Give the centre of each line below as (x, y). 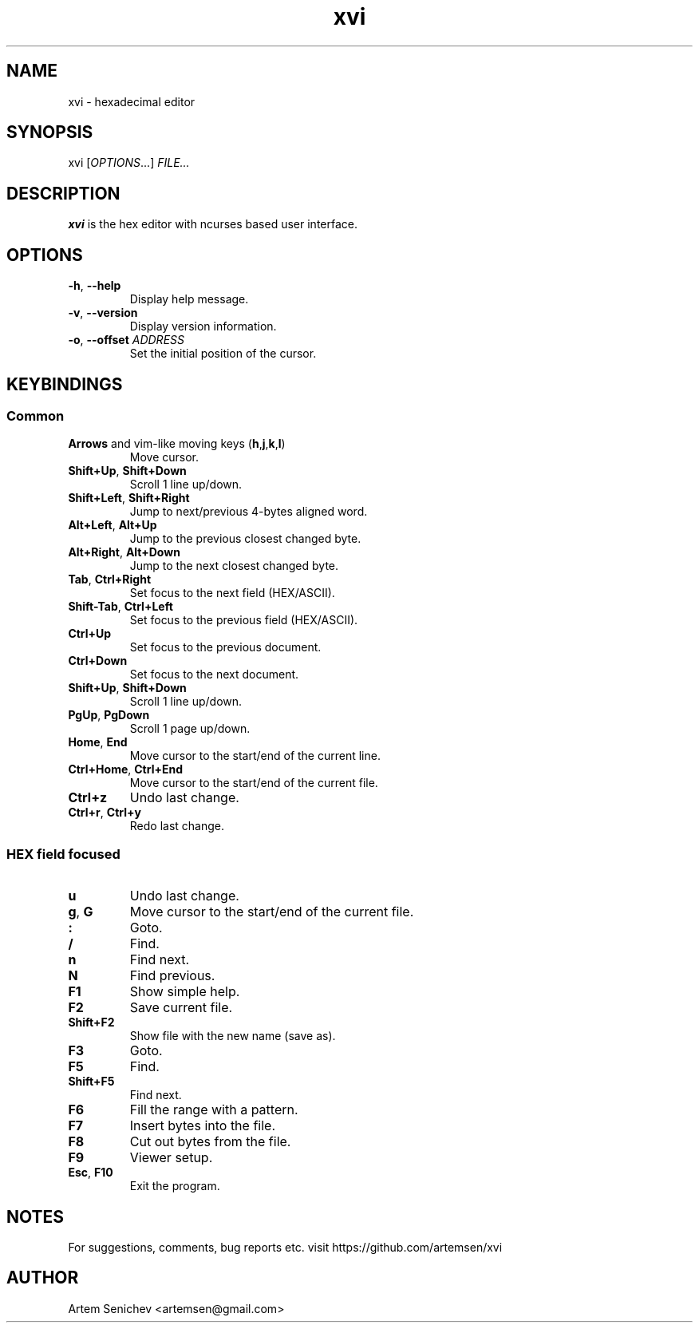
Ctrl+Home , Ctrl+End (125, 769)
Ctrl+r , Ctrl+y (105, 813)
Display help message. (189, 299)
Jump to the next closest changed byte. (234, 566)
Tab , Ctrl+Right (110, 579)
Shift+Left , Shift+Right (129, 498)
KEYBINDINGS (65, 384)
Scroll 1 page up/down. (190, 729)
